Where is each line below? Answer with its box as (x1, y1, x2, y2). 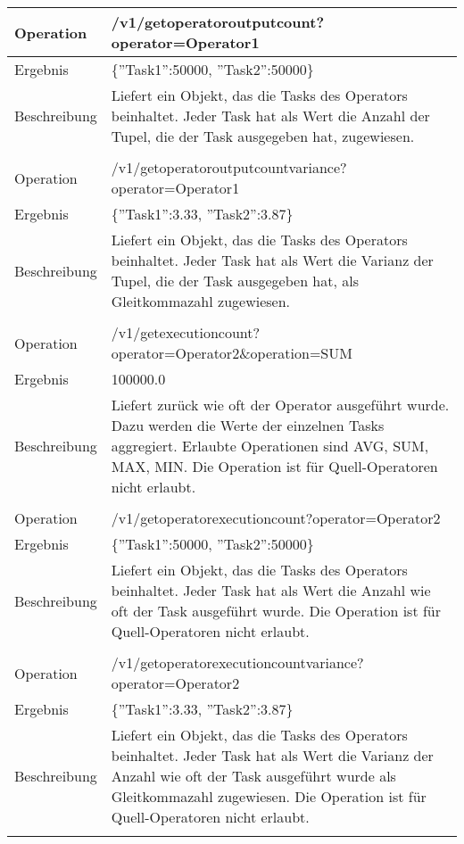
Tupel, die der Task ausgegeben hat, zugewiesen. (111, 126, 415, 146)
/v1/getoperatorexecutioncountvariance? (111, 652, 364, 673)
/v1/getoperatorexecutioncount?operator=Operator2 (111, 508, 441, 528)
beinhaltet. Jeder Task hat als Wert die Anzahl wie (111, 580, 431, 600)
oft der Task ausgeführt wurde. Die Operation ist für (111, 600, 442, 621)
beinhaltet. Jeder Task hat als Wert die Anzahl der (111, 105, 430, 126)
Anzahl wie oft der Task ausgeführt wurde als (111, 765, 396, 786)
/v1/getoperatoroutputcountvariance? (111, 157, 347, 178)
